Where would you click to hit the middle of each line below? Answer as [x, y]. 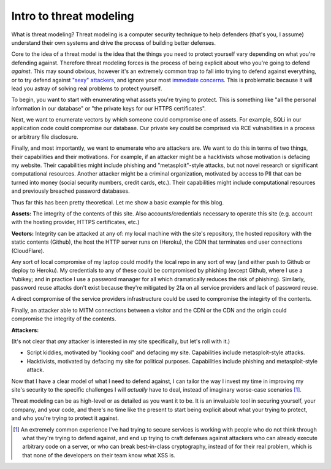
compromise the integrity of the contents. [64, 319]
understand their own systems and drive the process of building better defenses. [113, 42]
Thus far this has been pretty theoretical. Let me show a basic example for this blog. [117, 202]
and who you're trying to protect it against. [65, 418]
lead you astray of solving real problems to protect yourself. [87, 88]
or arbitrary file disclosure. [45, 137]
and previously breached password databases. [70, 191]
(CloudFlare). [28, 250]
